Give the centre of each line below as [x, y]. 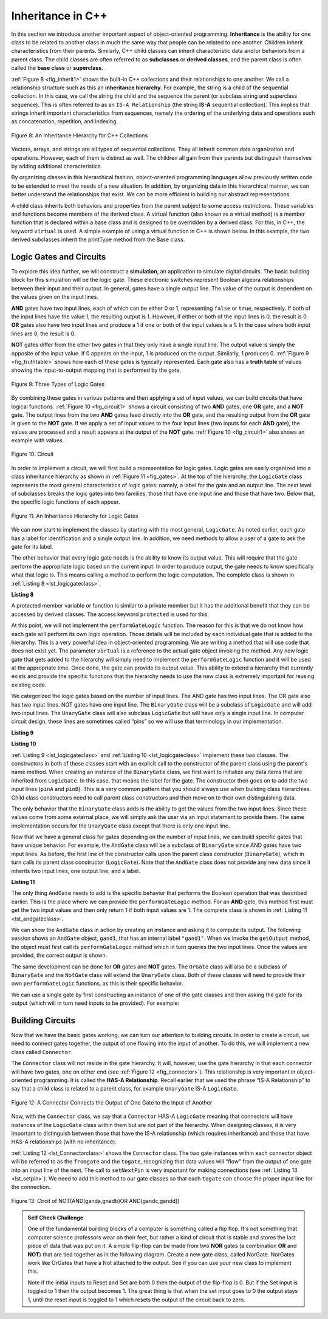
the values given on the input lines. [55, 297]
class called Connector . [42, 1052]
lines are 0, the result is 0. [43, 334]
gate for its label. [32, 546]
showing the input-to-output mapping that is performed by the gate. [96, 370]
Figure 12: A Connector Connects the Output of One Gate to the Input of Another [112, 1102]
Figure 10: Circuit [32, 454]
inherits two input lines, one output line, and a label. [76, 871]
